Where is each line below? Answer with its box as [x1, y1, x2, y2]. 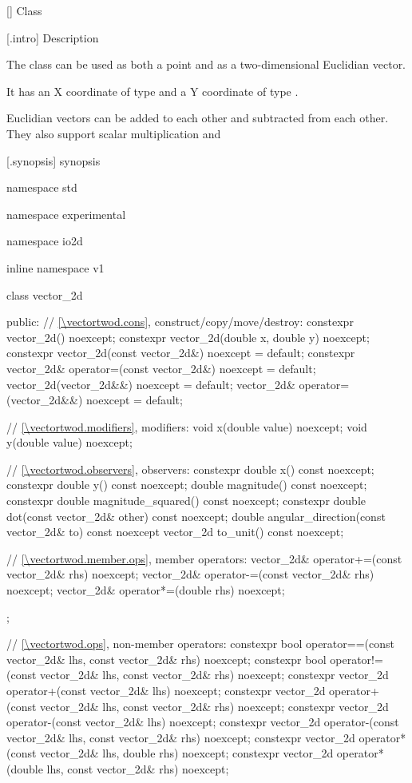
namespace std [6, 179, 77, 196]
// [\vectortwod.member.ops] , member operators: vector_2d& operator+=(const [6, 550, 402, 566]
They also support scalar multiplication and [6, 125, 221, 141]
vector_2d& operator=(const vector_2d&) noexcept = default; [6, 360, 316, 376]
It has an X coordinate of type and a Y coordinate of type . [6, 82, 299, 99]
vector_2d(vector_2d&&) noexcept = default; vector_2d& [6, 376, 295, 392]
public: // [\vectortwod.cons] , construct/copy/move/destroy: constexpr [6, 313, 354, 330]
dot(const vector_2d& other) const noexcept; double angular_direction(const [6, 507, 386, 524]
